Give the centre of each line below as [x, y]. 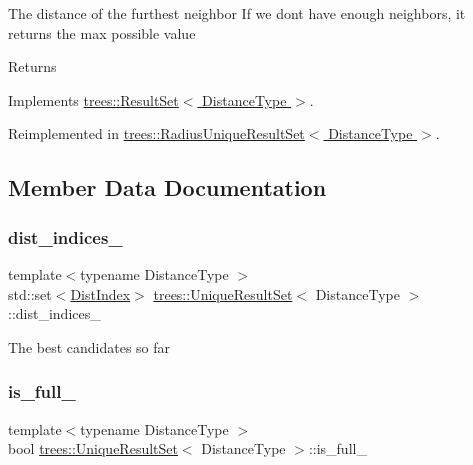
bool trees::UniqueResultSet [93, 448]
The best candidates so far [89, 346]
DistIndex [100, 293]
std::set [30, 293]
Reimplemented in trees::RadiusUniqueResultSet [156, 133]
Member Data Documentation [167, 187]
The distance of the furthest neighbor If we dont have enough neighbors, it [237, 13]
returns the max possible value [102, 32]
